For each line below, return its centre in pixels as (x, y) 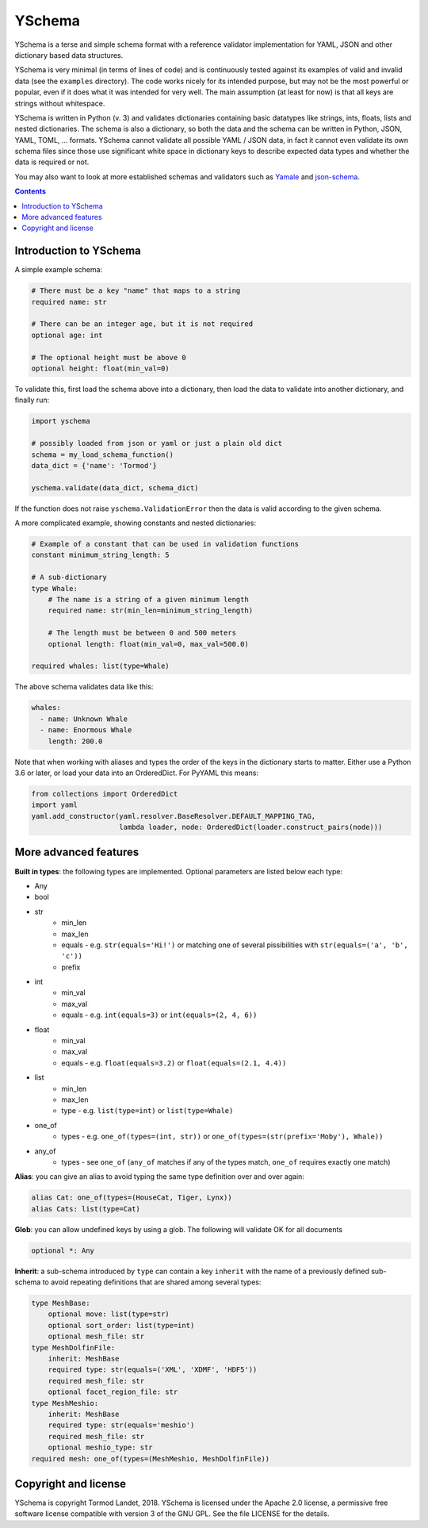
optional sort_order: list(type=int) (121, 1325)
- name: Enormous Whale (86, 730)
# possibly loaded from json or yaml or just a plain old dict (157, 443)
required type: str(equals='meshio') (121, 1425)
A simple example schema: (59, 270)
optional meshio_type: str (101, 1447)
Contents (31, 191)
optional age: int (67, 335)
